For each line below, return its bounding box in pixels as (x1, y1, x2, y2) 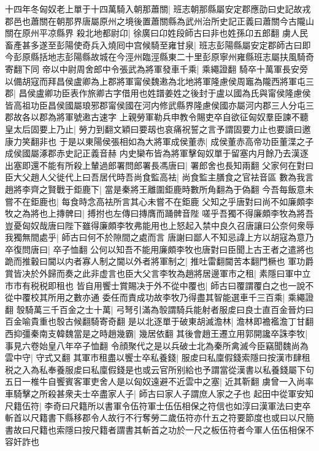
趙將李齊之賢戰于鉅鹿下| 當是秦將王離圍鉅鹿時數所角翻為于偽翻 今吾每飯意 (5, 182, 306, 195)
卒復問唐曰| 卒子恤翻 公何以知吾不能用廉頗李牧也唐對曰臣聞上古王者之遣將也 (5, 242, 314, 255)
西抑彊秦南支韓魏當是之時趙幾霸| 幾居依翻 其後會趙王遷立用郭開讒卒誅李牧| (5, 327, 308, 340)
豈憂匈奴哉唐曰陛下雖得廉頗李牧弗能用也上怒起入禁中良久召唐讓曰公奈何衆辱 (5, 218, 314, 231)
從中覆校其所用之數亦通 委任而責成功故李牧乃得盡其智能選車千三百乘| (5, 291, 285, 304)
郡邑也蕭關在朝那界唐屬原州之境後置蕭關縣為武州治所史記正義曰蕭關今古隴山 (5, 14, 314, 27)
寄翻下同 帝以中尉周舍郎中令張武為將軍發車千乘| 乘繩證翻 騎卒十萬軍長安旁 (5, 62, 308, 75)
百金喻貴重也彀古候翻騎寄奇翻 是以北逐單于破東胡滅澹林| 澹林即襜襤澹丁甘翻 (5, 315, 314, 328)
